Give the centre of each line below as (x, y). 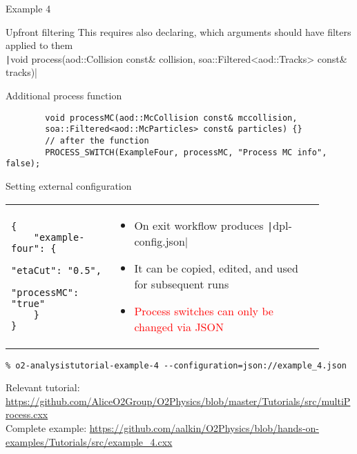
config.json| (161, 241)
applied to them (39, 45)
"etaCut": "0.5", (56, 270)
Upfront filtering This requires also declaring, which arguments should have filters (178, 31)
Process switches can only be (204, 310)
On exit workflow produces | (204, 225)
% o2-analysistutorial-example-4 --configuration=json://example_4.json (176, 365)
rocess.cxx (27, 414)
